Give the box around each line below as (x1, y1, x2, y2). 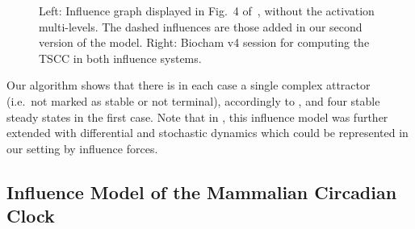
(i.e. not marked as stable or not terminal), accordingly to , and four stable (6, 92, 380, 109)
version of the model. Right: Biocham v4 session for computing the (39, 34, 370, 51)
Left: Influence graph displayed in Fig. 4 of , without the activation (39, 2, 375, 19)
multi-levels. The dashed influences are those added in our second (39, 18, 363, 35)
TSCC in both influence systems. (39, 49, 202, 66)
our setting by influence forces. (6, 139, 158, 156)
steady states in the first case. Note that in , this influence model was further (6, 108, 388, 125)
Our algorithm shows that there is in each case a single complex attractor (6, 77, 371, 94)
